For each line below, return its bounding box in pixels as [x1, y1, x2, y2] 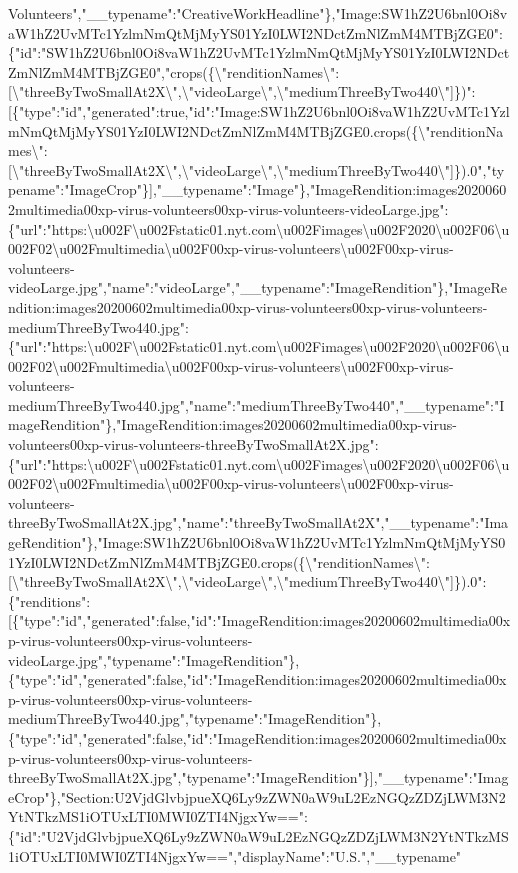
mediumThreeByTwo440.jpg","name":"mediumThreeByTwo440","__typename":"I [8, 394, 505, 415]
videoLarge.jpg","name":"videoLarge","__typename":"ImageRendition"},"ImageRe [8, 277, 507, 298]
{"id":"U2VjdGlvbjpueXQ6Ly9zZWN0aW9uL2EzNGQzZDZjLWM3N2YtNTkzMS [8, 825, 509, 846]
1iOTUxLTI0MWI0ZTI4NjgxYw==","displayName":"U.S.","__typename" [8, 845, 462, 866]
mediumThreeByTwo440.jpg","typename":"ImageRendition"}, [8, 708, 382, 729]
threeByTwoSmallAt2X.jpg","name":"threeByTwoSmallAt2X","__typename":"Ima [8, 512, 509, 533]
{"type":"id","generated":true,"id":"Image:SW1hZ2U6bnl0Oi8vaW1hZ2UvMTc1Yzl [11, 100, 510, 121]
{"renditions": [8, 590, 91, 611]
